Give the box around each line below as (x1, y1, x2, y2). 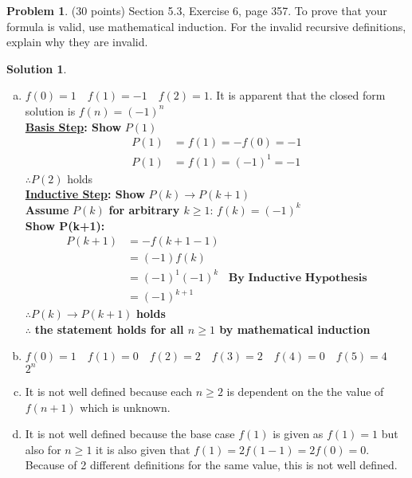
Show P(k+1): (25, 217, 105, 233)
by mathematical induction (219, 320, 371, 337)
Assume (25, 201, 69, 217)
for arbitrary (108, 201, 180, 217)
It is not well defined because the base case (25, 425, 235, 442)
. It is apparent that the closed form (209, 87, 386, 104)
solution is (25, 102, 76, 119)
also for (25, 441, 61, 457)
